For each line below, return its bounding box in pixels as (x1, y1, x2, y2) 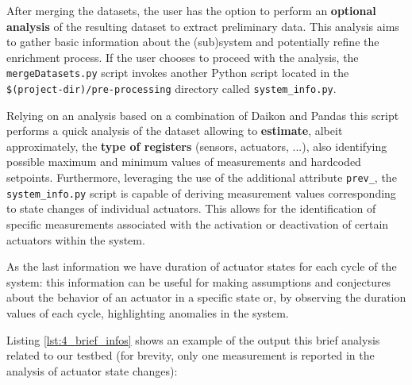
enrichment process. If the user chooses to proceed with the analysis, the (6, 48, 359, 65)
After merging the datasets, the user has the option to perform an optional (6, 2, 376, 18)
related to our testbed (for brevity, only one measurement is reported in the (6, 347, 375, 364)
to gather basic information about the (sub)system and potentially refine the (6, 33, 379, 50)
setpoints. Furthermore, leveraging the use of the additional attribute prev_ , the (6, 169, 397, 186)
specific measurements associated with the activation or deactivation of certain (6, 215, 389, 232)
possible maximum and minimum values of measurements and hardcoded (6, 153, 361, 170)
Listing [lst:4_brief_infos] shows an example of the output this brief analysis (6, 331, 380, 348)
